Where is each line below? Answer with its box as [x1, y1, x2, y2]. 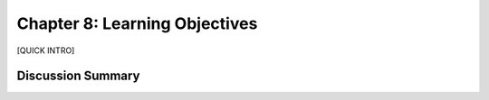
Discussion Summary [16, 68, 140, 84]
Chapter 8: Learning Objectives [16, 14, 258, 33]
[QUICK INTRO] [16, 45, 75, 56]
